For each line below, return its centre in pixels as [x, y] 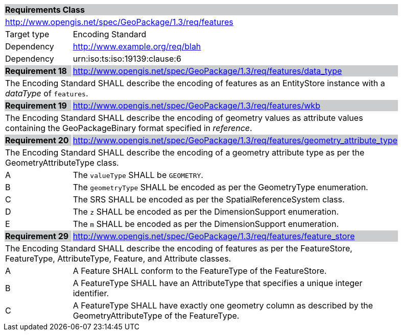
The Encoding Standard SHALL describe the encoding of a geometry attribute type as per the [185, 152]
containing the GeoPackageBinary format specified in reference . [129, 128]
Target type [27, 34]
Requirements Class [45, 10]
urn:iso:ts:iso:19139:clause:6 [127, 59]
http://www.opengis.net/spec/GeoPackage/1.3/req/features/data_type [207, 71]
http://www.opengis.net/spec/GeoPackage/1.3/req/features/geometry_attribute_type [235, 140]
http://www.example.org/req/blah [137, 46]
